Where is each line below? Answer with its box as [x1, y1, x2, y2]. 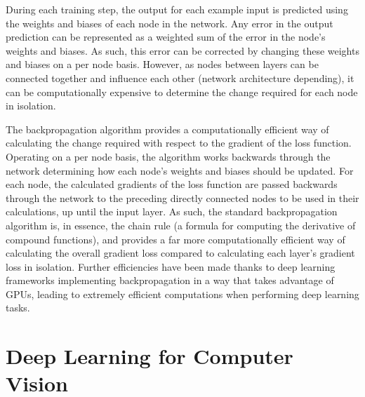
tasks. [6, 300, 30, 315]
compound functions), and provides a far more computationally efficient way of [6, 231, 345, 246]
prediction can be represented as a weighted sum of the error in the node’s [6, 29, 326, 44]
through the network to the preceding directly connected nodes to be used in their [6, 190, 359, 205]
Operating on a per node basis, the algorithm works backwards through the [6, 149, 331, 163]
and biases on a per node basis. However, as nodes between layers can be [6, 57, 319, 72]
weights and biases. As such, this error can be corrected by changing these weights [6, 43, 359, 58]
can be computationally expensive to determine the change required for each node [6, 84, 358, 99]
